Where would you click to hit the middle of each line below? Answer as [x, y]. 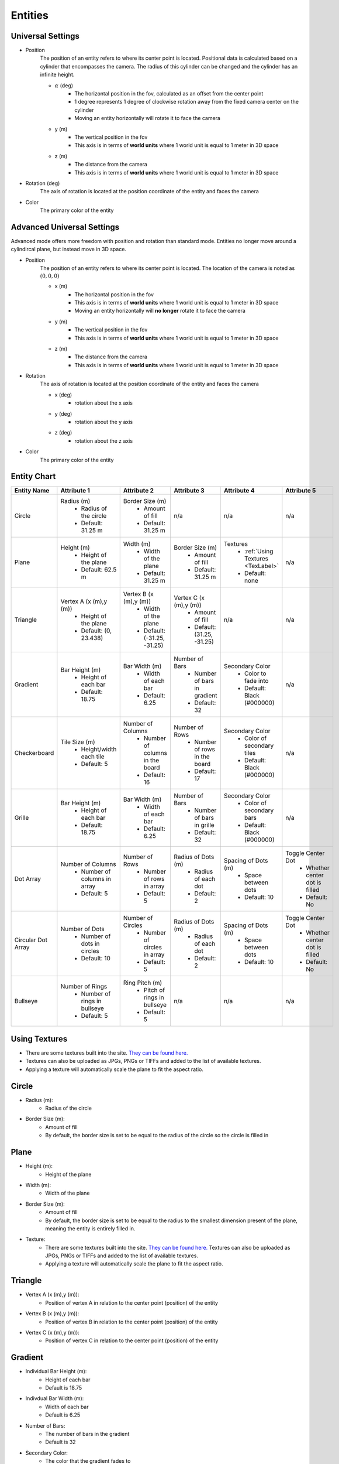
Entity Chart [33, 476]
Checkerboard [34, 753]
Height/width [99, 750]
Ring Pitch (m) [143, 983]
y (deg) [63, 413]
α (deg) [64, 85]
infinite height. [57, 75]
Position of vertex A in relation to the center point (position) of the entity [132, 1302]
